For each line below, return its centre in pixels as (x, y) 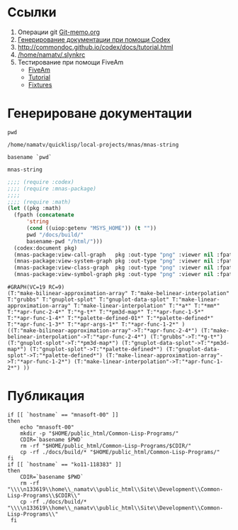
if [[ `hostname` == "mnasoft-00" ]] (63, 415)
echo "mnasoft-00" (47, 427)
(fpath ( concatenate (44, 215)
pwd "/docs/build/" (55, 235)
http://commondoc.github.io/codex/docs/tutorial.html (95, 47)
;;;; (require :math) (39, 202)
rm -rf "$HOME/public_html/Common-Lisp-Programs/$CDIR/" (106, 446)
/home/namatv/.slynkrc (51, 55)
